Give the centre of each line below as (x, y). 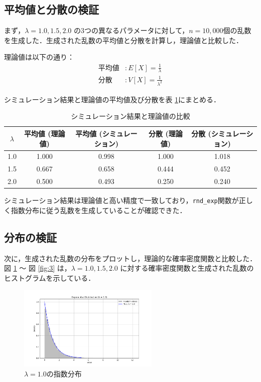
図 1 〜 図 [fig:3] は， (38, 268)
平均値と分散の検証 (51, 9)
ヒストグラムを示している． (50, 277)
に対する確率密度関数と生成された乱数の (187, 268)
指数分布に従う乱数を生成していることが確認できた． (99, 210)
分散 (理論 (166, 133)
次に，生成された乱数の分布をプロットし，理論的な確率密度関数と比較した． (130, 258)
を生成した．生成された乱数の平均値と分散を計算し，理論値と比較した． (123, 40)
